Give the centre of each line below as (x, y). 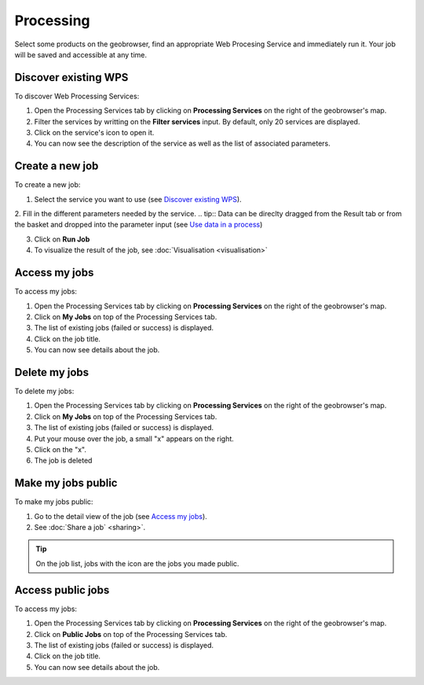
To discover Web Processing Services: (77, 96)
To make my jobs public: (54, 502)
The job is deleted (63, 461)
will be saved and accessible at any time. (80, 54)
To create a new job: (48, 185)
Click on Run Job (62, 239)
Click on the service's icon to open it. (94, 133)
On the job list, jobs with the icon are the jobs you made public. (137, 563)
